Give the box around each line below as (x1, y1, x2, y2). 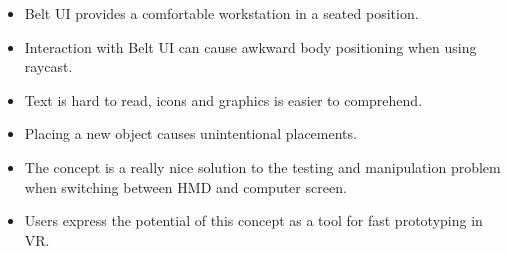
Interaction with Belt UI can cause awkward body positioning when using (24, 36, 477, 57)
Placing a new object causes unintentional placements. (24, 123, 357, 144)
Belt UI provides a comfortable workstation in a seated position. (24, 3, 419, 23)
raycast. (24, 56, 73, 77)
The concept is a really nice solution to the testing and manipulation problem (24, 156, 501, 177)
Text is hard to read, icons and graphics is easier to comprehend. (24, 89, 423, 110)
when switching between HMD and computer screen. (24, 176, 347, 197)
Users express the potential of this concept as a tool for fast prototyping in (24, 210, 483, 231)
